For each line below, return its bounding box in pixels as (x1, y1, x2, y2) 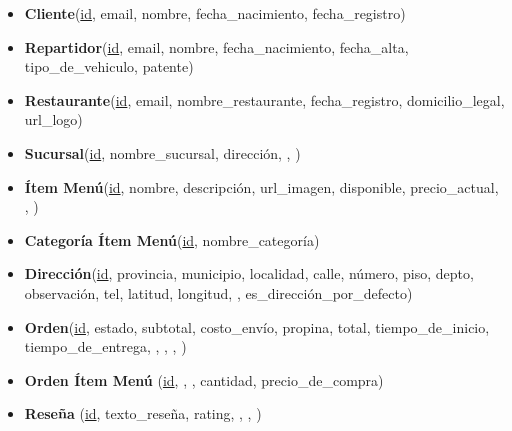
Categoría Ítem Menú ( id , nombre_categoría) (24, 229, 320, 250)
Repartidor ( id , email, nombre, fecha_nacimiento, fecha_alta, (24, 36, 409, 57)
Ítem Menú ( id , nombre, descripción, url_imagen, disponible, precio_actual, (24, 176, 499, 197)
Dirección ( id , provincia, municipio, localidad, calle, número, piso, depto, (24, 263, 474, 284)
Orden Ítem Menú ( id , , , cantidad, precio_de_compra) (24, 369, 384, 390)
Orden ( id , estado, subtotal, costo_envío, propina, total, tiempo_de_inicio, (24, 316, 490, 337)
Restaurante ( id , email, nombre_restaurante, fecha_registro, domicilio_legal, (24, 89, 505, 110)
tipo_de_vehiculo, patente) (24, 56, 194, 77)
